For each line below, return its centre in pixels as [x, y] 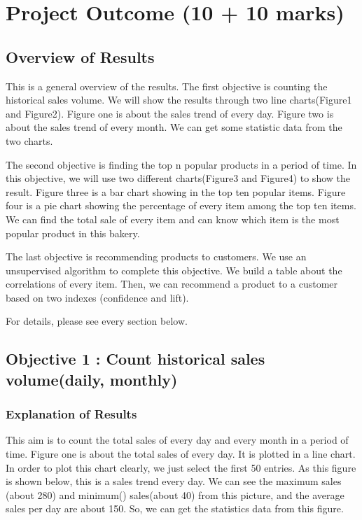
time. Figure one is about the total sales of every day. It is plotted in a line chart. [181, 454]
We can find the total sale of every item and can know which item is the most [173, 219]
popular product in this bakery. [73, 233]
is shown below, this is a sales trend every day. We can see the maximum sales [174, 481]
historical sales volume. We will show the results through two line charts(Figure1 [179, 100]
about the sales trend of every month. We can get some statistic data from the [174, 127]
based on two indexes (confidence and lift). [97, 297]
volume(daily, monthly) [92, 379]
